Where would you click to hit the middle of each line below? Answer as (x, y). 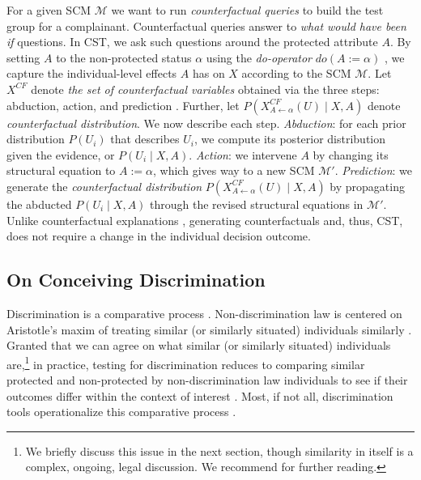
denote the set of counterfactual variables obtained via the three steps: (205, 89)
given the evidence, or (61, 154)
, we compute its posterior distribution (290, 139)
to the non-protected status (124, 57)
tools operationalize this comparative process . (121, 412)
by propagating (367, 186)
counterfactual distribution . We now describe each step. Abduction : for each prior (206, 123)
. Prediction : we (374, 170)
